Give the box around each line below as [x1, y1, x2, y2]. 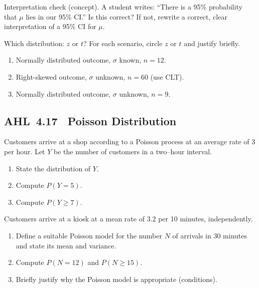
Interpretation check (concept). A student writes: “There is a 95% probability [4, 2, 242, 12]
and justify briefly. [184, 38, 240, 48]
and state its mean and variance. [16, 240, 116, 250]
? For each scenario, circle [83, 38, 163, 48]
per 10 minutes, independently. [158, 213, 253, 224]
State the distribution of [16, 163, 91, 173]
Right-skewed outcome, [16, 71, 87, 82]
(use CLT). [150, 71, 184, 82]
